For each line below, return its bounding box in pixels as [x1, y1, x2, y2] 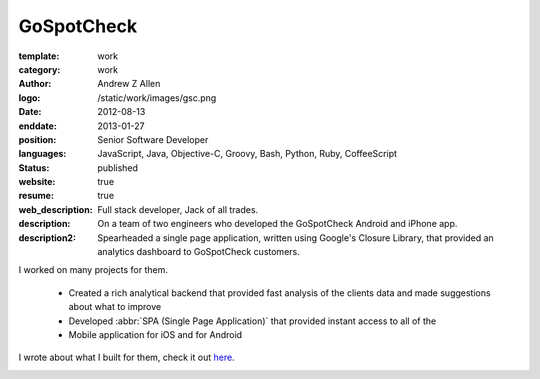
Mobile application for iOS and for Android [68, 328, 243, 340]
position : [18, 133, 57, 145]
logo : [18, 91, 41, 104]
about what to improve [68, 301, 162, 313]
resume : [18, 190, 55, 202]
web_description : [18, 203, 94, 215]
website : [18, 176, 56, 188]
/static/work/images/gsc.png [97, 91, 217, 104]
